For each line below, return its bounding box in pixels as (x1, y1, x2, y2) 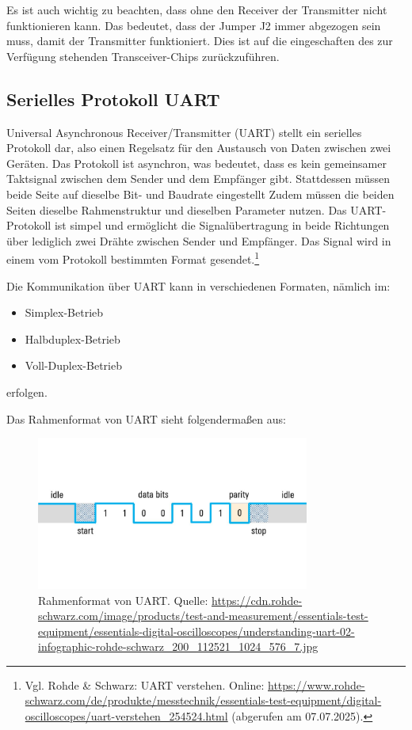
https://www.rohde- (268, 676, 365, 693)
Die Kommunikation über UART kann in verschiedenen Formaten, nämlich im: (6, 277, 391, 294)
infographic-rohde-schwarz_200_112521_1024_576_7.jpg (38, 638, 319, 655)
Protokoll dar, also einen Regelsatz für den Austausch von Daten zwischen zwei (6, 139, 391, 156)
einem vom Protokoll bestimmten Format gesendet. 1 (6, 249, 260, 267)
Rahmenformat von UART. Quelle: (38, 591, 208, 608)
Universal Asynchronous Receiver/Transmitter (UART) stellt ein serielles (6, 124, 362, 140)
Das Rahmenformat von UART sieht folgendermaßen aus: (6, 410, 286, 427)
